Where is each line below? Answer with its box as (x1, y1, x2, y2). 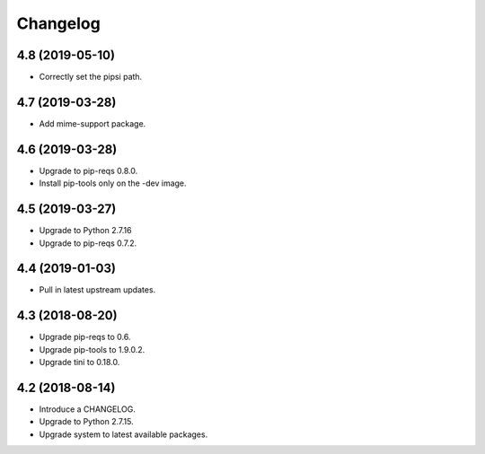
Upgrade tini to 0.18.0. (39, 357, 120, 368)
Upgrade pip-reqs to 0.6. (39, 332, 131, 343)
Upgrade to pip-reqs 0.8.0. (39, 165, 138, 176)
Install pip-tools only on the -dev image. (39, 178, 188, 188)
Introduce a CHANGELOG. (39, 404, 137, 415)
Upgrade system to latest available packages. (39, 429, 208, 440)
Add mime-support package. (39, 118, 146, 129)
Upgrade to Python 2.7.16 (39, 225, 132, 236)
